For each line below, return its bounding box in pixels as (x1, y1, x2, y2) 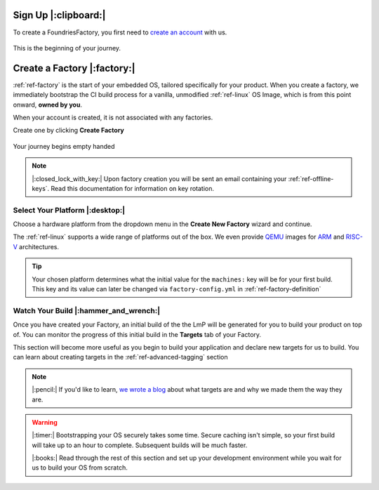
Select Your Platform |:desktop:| (13, 205, 126, 215)
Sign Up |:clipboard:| (13, 9, 106, 21)
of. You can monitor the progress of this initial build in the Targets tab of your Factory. (13, 330, 262, 338)
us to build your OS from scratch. (32, 463, 128, 472)
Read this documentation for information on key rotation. (51, 184, 214, 192)
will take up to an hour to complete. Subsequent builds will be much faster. (32, 441, 248, 449)
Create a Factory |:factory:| (13, 62, 136, 74)
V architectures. (13, 242, 60, 251)
